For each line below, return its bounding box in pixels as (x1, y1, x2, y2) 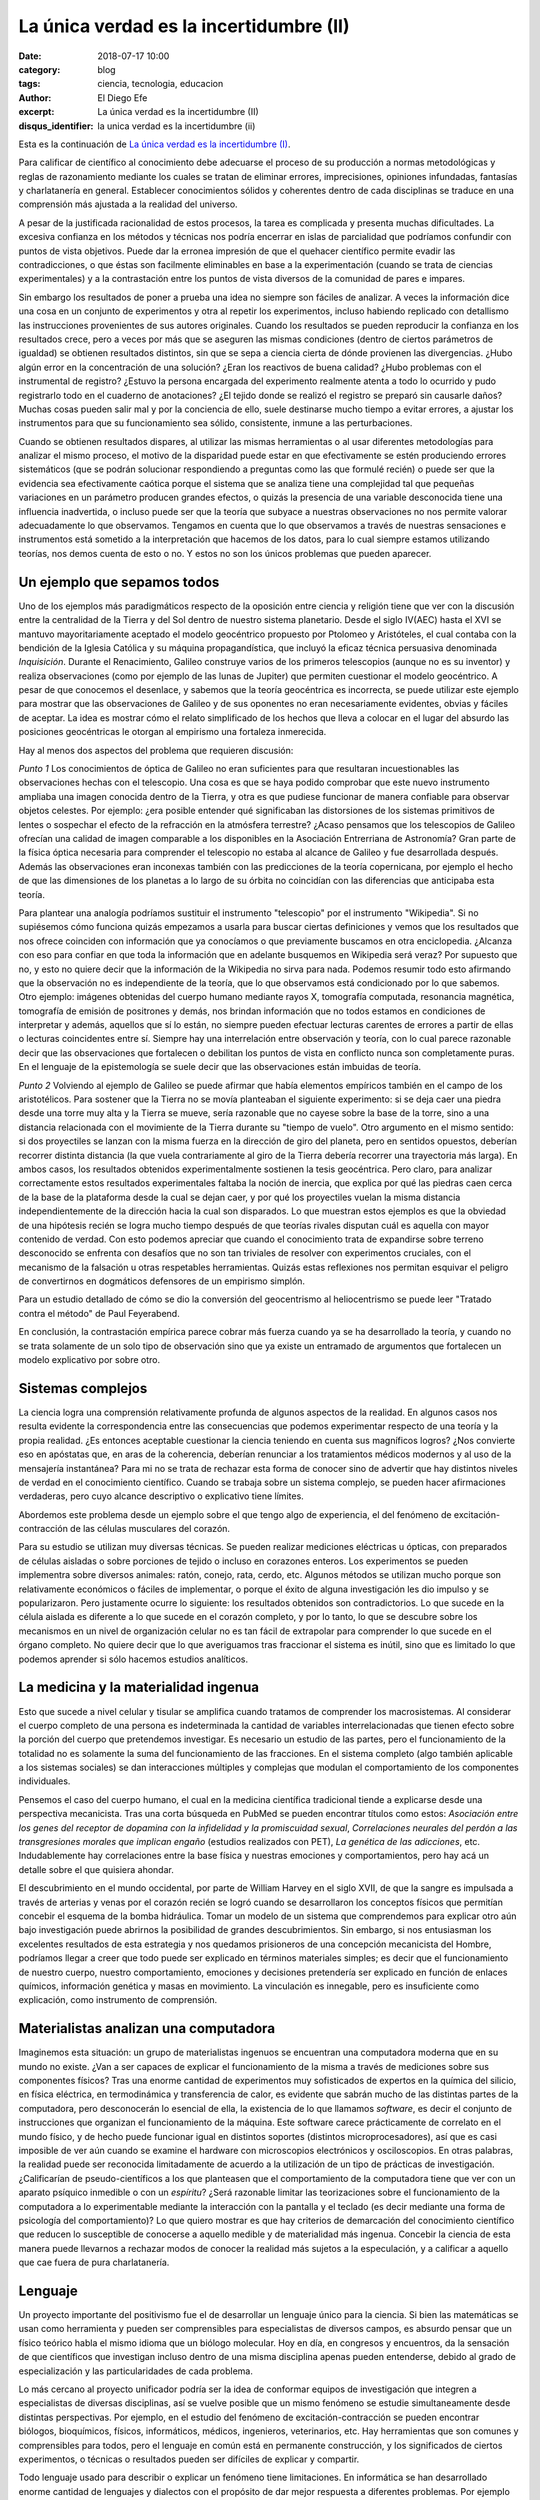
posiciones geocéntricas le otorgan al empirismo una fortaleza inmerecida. (18, 726, 327, 738)
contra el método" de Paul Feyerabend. (18, 1307, 180, 1319)
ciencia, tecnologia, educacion (97, 78, 224, 90)
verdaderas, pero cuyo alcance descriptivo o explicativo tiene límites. (18, 1490, 304, 1502)
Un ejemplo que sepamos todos (18, 573, 220, 590)
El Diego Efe (97, 91, 148, 104)
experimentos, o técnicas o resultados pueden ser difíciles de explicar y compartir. (18, 2453, 360, 2465)
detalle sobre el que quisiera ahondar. (18, 1863, 174, 1875)
